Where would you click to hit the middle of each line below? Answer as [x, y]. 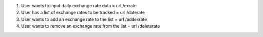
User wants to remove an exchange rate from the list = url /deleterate [91, 26]
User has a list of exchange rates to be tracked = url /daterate [83, 13]
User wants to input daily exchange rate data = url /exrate [79, 6]
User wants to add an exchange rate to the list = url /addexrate [84, 19]
